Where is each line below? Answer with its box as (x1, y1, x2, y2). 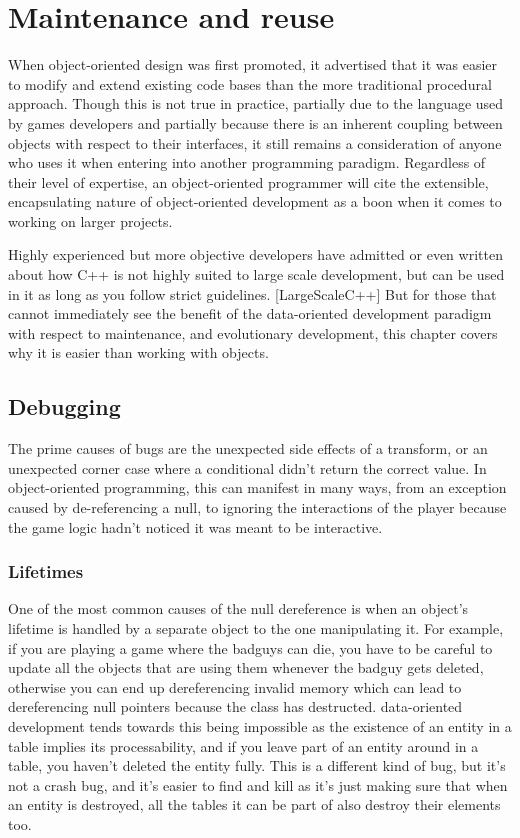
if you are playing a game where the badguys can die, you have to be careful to (8, 637, 493, 658)
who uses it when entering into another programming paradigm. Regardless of (8, 152, 486, 173)
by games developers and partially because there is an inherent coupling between (8, 112, 503, 133)
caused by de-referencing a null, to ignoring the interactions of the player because (8, 497, 507, 518)
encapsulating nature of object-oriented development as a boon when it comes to (8, 191, 502, 212)
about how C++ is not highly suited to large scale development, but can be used (8, 264, 505, 285)
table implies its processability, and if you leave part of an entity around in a (8, 735, 479, 756)
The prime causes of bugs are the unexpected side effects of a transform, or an (8, 438, 488, 459)
